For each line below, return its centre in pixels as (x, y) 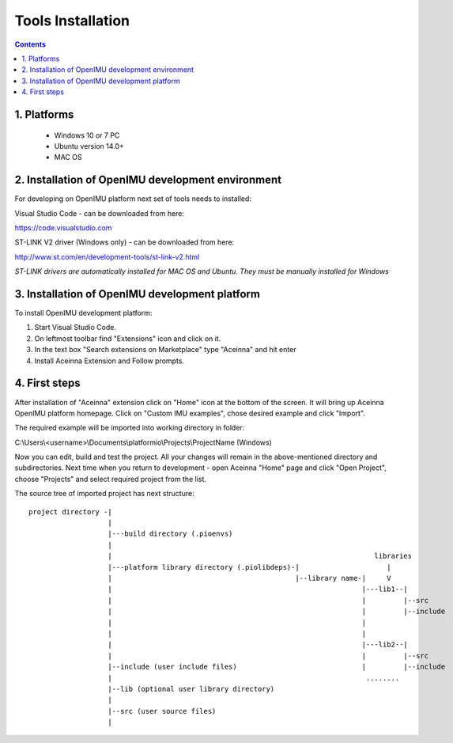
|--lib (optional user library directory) (191, 689)
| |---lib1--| (258, 589)
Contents (30, 44)
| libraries (260, 556)
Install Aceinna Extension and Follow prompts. (109, 361)
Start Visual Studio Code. (75, 328)
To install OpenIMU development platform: (83, 313)
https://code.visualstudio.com (63, 227)
